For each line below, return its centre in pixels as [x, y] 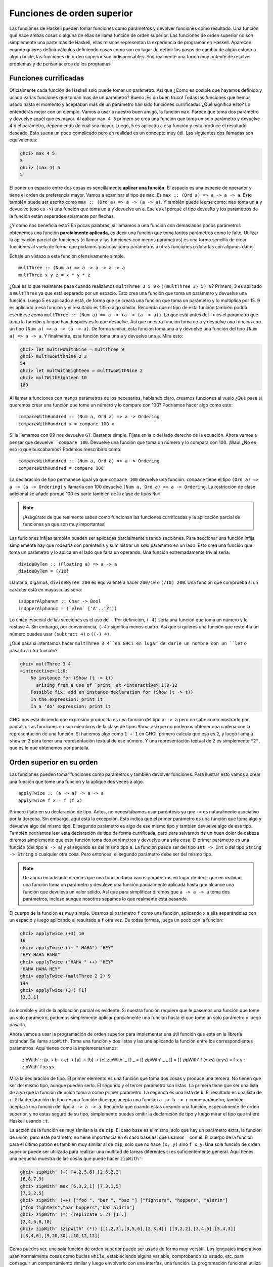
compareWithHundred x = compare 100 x [66, 424]
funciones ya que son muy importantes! [64, 524]
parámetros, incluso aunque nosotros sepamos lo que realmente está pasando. [105, 899]
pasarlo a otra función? [33, 650]
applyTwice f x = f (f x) [51, 800]
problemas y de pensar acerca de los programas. [61, 64]
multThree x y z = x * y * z [54, 275]
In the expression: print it [67, 699]
